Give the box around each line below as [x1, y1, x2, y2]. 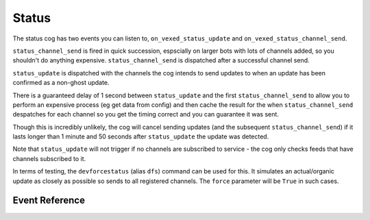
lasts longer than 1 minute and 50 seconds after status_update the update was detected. [12, 132, 269, 140]
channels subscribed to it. [12, 154, 86, 162]
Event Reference [12, 195, 86, 206]
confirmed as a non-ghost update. [12, 79, 110, 87]
